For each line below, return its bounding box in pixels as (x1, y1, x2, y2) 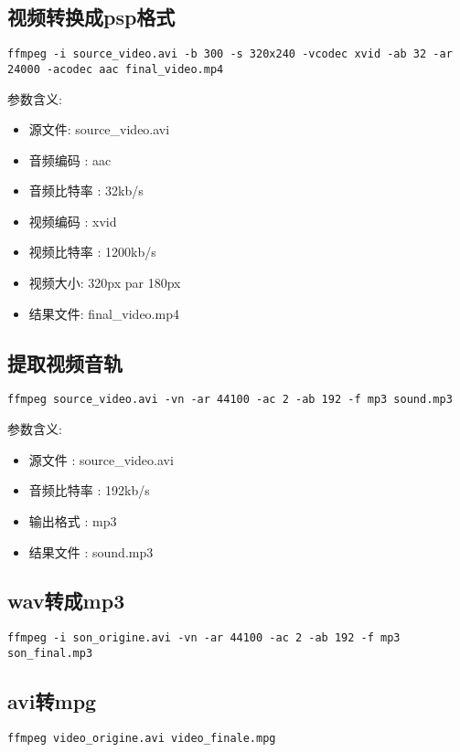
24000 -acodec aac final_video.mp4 (7, 62, 224, 76)
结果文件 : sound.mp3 (28, 542, 154, 561)
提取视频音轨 (7, 348, 123, 376)
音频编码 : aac (28, 150, 112, 169)
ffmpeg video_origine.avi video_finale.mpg (7, 731, 276, 745)
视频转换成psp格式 (7, 3, 176, 31)
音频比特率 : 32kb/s (28, 181, 144, 200)
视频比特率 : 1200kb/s (28, 242, 156, 261)
